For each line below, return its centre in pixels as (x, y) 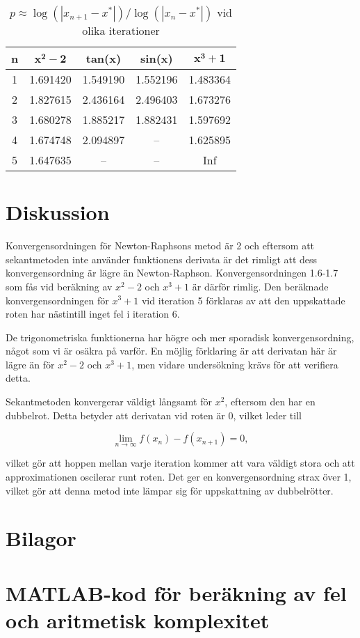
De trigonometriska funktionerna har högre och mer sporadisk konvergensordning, (180, 337)
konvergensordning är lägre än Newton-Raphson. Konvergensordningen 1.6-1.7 (172, 273)
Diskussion (58, 212)
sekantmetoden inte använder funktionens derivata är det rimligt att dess (162, 259)
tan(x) (104, 58)
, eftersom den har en (270, 402)
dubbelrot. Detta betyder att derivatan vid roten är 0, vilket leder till (154, 415)
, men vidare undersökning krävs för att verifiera (235, 364)
